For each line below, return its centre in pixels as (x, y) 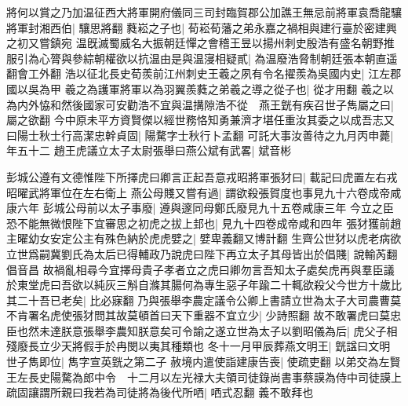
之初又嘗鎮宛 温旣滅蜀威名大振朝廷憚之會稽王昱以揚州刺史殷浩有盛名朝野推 (200, 43)
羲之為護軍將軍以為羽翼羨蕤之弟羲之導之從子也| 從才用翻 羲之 (224, 88)
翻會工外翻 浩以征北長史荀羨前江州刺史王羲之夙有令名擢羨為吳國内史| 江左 (199, 73)
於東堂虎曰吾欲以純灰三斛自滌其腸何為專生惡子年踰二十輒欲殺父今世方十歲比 (204, 285)
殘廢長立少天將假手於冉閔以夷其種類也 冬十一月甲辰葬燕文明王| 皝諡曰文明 (199, 346)
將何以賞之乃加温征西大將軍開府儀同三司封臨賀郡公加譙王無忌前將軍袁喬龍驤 (204, 12)
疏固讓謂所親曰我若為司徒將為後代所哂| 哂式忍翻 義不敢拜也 (160, 392)
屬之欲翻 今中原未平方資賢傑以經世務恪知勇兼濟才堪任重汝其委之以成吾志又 (200, 120)
